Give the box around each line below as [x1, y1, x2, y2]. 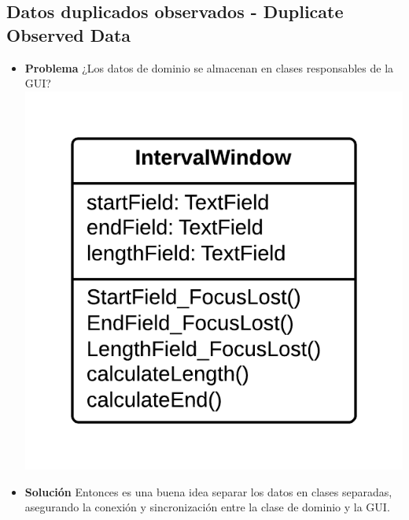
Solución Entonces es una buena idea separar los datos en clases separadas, [24, 483, 392, 500]
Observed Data [6, 22, 131, 46]
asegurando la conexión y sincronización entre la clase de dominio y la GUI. [24, 499, 390, 515]
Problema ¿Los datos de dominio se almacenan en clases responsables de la [24, 59, 394, 76]
